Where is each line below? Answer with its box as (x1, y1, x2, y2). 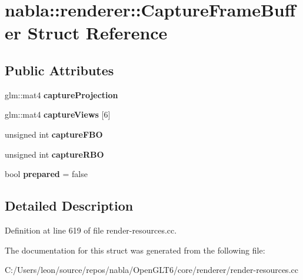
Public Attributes (5, 61, 114, 79)
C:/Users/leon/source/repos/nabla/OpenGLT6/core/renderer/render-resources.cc (5, 264, 298, 276)
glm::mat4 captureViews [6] (5, 108, 111, 121)
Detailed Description (5, 196, 134, 215)
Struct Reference (27, 21, 168, 45)
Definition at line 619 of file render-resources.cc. (5, 224, 177, 236)
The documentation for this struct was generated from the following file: (5, 244, 265, 256)
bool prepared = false (5, 168, 88, 180)
